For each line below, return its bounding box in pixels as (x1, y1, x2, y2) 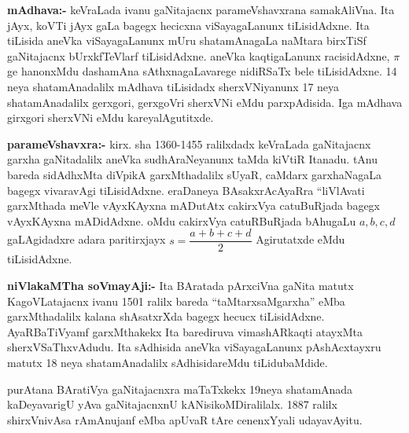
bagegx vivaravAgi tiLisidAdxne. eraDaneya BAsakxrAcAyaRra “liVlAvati (7, 182, 365, 198)
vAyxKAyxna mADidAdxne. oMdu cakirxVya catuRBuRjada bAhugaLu (7, 212, 356, 229)
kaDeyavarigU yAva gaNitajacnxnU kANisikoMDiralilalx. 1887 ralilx (7, 396, 337, 413)
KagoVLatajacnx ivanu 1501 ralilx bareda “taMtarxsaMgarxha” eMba (7, 292, 345, 309)
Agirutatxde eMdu (256, 231, 345, 248)
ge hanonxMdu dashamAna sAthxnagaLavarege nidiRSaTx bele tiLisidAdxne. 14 (7, 63, 397, 79)
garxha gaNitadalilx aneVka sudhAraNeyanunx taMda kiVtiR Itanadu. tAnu (7, 151, 378, 167)
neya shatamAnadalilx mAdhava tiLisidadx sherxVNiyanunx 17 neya (7, 78, 340, 94)
